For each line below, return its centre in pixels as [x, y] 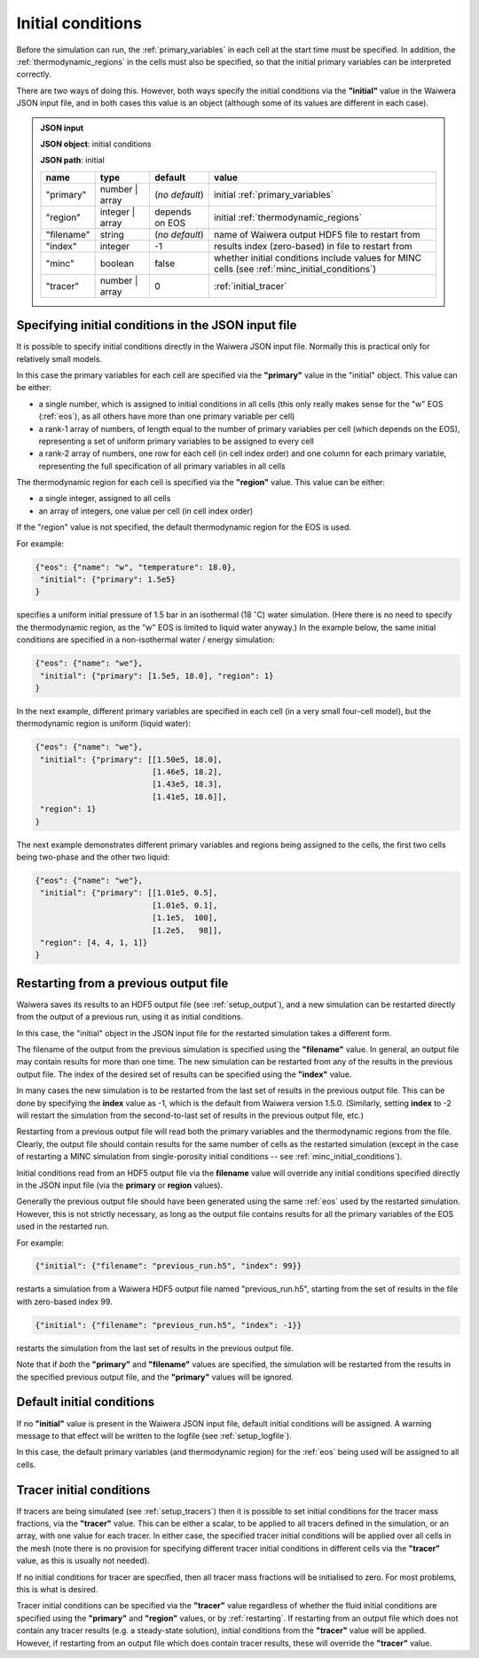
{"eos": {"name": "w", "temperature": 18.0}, [136, 567]
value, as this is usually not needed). [83, 1560]
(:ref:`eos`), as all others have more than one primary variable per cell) [167, 416]
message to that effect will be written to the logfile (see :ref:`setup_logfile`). [154, 1435]
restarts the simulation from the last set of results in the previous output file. [155, 1348]
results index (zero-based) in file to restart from [313, 246]
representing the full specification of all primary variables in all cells [162, 466]
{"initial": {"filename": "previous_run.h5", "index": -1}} [169, 1325]
